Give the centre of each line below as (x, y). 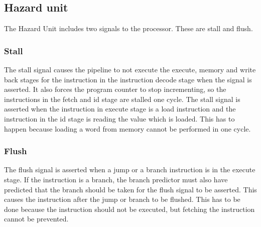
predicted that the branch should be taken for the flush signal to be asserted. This (130, 189)
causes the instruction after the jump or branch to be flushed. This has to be (122, 199)
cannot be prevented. (36, 219)
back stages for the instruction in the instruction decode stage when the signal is (128, 79)
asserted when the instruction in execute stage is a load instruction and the (120, 109)
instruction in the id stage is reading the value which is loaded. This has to (119, 118)
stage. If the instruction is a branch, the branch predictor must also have (116, 179)
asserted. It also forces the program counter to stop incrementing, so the (115, 89)
